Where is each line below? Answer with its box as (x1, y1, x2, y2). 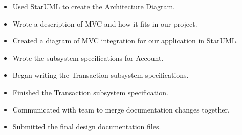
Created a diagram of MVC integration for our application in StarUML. (12, 35, 238, 46)
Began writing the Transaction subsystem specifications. (12, 70, 189, 80)
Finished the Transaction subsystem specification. (12, 86, 168, 97)
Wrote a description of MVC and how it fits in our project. (12, 18, 197, 29)
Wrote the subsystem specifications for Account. (12, 52, 164, 63)
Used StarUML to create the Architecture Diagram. (12, 1, 175, 11)
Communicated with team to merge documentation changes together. (12, 104, 230, 115)
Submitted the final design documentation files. (12, 121, 161, 132)
